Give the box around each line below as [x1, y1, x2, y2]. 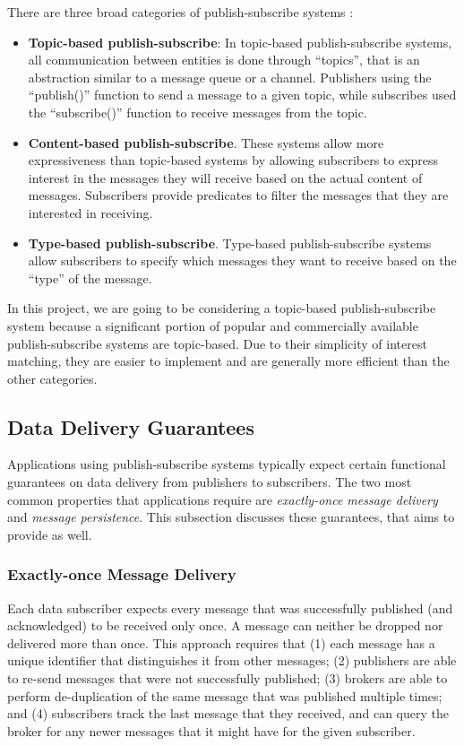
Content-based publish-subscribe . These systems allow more [28, 133, 384, 152]
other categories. [7, 369, 98, 387]
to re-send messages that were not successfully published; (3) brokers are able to [7, 669, 448, 688]
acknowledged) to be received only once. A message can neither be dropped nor [7, 616, 443, 635]
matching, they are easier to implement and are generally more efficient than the [7, 351, 450, 370]
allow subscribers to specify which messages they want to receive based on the [28, 251, 457, 270]
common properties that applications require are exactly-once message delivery [7, 490, 438, 508]
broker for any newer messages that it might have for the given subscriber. [7, 721, 416, 740]
